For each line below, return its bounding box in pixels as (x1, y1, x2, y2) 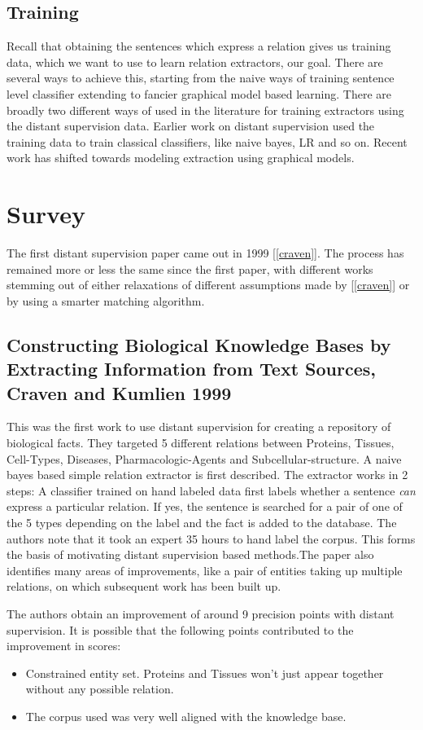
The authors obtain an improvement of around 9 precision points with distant (7, 605, 395, 622)
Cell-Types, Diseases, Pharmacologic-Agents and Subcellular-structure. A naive (7, 450, 402, 467)
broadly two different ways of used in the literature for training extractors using (7, 101, 404, 118)
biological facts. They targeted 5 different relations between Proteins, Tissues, (7, 434, 395, 451)
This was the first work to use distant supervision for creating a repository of (7, 418, 391, 435)
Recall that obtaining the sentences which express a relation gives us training (7, 37, 391, 55)
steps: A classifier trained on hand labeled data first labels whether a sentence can (7, 482, 416, 499)
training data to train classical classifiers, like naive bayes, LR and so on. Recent (7, 133, 408, 150)
